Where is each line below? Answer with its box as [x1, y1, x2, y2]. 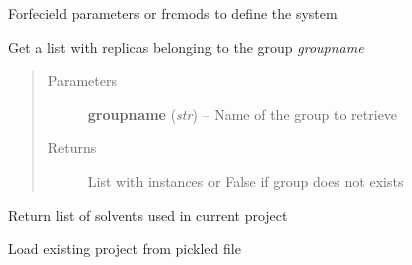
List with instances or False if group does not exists [87, 170, 404, 191]
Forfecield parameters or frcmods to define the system [8, 3, 338, 23]
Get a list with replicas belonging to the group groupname [8, 36, 364, 57]
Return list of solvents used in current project [8, 204, 288, 225]
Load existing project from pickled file [8, 238, 241, 259]
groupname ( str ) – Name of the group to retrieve [87, 103, 398, 124]
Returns [47, 137, 97, 158]
